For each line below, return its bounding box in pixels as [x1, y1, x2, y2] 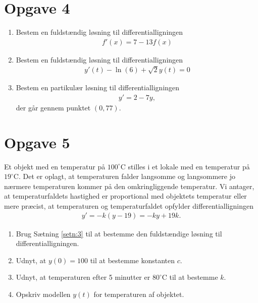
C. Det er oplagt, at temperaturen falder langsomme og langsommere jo [13, 171, 236, 181]
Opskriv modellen [16, 288, 71, 299]
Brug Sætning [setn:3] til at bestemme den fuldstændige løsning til [16, 228, 222, 238]
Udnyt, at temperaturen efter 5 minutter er [16, 272, 150, 282]
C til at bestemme [162, 272, 218, 282]
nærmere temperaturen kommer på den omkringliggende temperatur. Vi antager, [4, 180, 254, 191]
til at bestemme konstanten [90, 255, 175, 265]
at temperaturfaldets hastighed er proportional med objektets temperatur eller [4, 191, 247, 201]
